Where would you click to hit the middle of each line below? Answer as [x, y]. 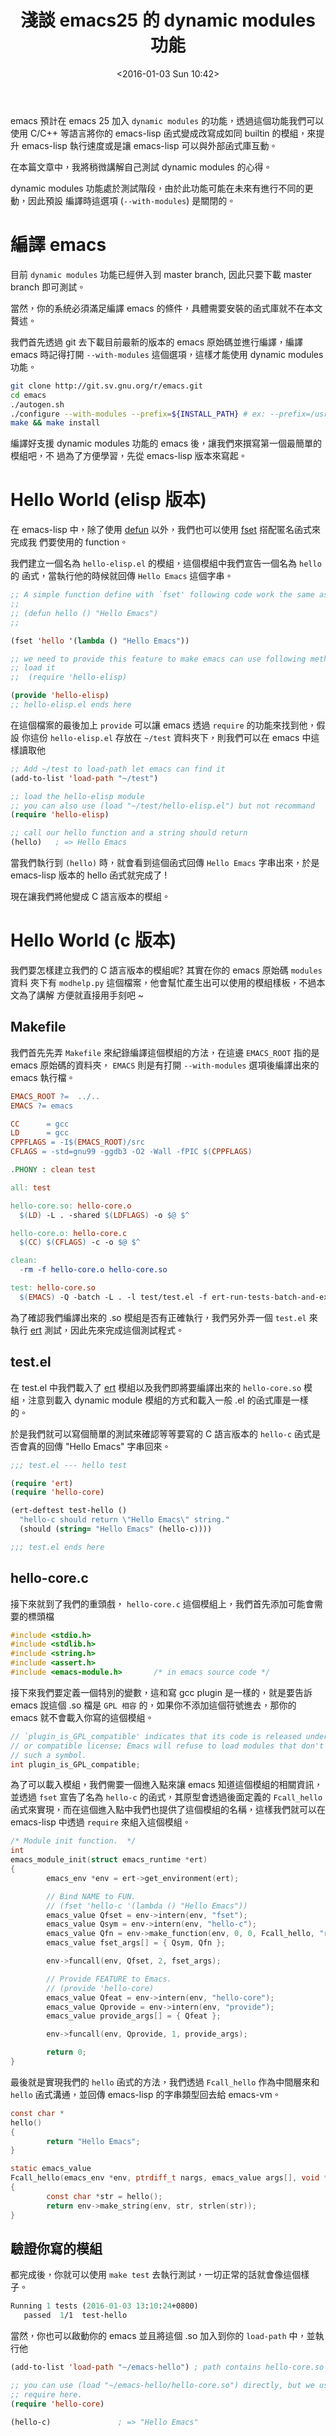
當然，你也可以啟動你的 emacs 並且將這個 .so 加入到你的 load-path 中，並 [163, 2336]
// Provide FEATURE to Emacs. [109, 1979]
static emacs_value [51, 2169]
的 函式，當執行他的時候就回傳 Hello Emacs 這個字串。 [122, 576]
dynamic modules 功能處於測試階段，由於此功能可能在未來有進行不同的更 [162, 188]
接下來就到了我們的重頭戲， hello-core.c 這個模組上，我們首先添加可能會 [162, 1603]
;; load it [33, 668]
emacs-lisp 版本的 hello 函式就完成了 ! [89, 875]
